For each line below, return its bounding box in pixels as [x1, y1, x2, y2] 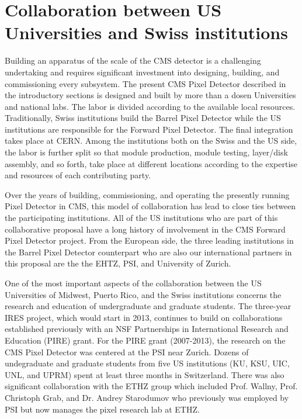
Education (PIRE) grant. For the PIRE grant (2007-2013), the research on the [5, 334, 286, 346]
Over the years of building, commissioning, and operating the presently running [5, 188, 290, 200]
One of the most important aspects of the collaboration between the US [5, 277, 262, 289]
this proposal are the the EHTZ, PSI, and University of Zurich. [5, 257, 231, 269]
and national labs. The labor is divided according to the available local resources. [5, 100, 296, 112]
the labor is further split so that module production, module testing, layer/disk [5, 146, 288, 158]
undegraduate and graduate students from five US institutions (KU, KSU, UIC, [5, 357, 290, 369]
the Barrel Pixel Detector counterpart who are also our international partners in [5, 245, 292, 258]
